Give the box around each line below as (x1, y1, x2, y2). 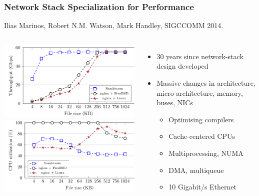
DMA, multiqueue (168, 164, 224, 175)
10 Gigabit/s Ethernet (168, 181, 236, 192)
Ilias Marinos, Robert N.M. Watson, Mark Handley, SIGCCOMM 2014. (4, 20, 223, 31)
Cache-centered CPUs (168, 131, 235, 141)
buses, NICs (156, 97, 193, 108)
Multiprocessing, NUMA (168, 147, 243, 158)
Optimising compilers (168, 114, 234, 124)
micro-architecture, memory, (156, 87, 243, 98)
